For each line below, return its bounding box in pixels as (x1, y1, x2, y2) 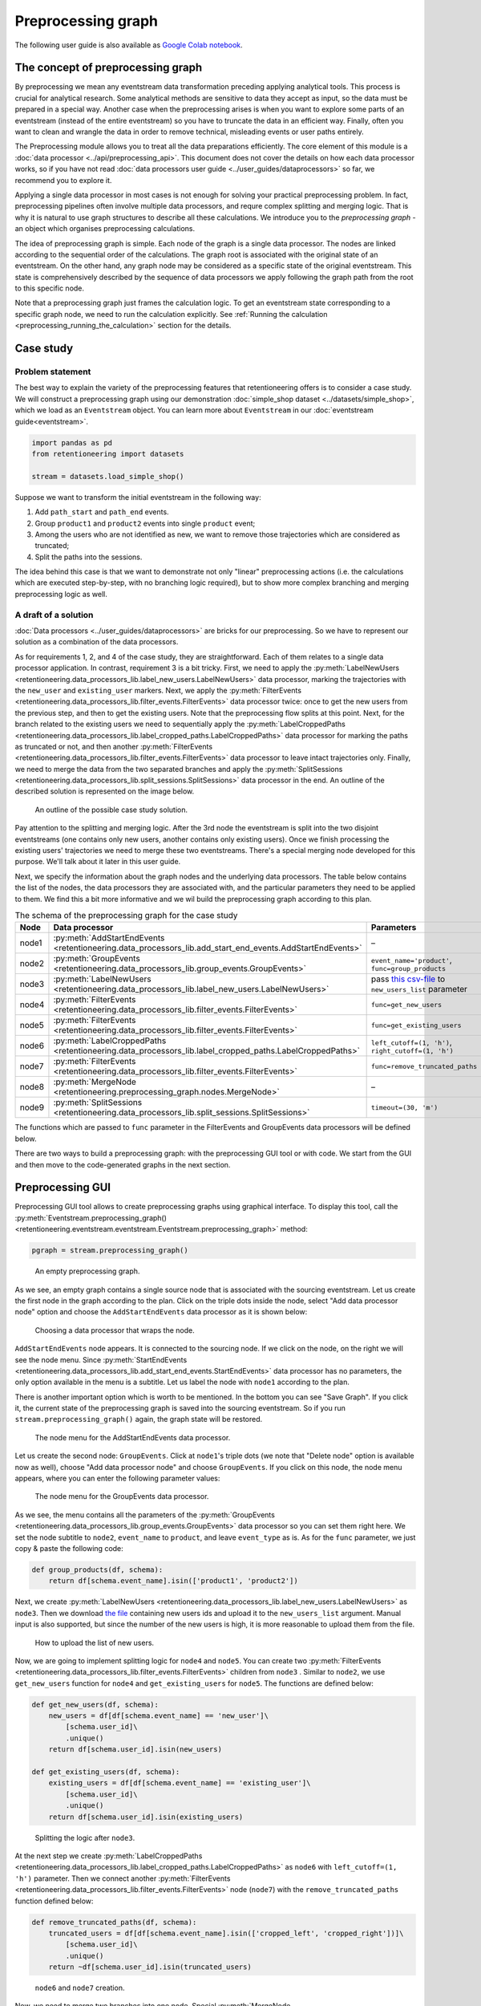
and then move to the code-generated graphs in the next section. (14, 1159, 231, 1169)
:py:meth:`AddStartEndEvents (53, 932, 165, 944)
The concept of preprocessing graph (14, 61, 203, 75)
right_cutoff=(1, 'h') (370, 1046, 455, 1055)
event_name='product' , (370, 954, 452, 965)
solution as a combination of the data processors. (14, 637, 179, 647)
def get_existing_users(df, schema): (31, 1768, 180, 1777)
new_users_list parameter (370, 984, 468, 995)
